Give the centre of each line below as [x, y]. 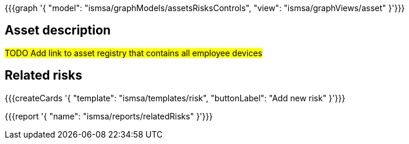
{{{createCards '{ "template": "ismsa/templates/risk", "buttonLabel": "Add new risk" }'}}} [175, 98]
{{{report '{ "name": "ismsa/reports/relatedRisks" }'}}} [109, 116]
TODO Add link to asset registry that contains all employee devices [134, 53]
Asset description [58, 30]
